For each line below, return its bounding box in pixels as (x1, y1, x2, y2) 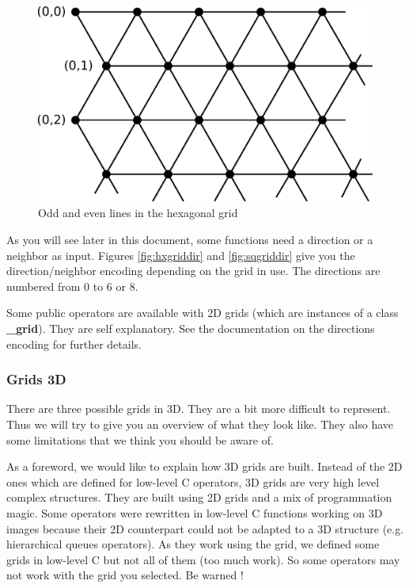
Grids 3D (6, 369, 66, 389)
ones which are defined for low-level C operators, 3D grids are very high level (6, 473, 380, 490)
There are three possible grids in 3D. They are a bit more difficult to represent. (6, 400, 391, 417)
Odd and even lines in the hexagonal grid (38, 204, 238, 221)
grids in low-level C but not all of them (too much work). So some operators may (6, 551, 400, 567)
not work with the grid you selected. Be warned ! (6, 567, 244, 583)
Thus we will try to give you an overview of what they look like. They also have (6, 415, 394, 432)
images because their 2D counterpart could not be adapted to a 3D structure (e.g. (6, 520, 404, 536)
